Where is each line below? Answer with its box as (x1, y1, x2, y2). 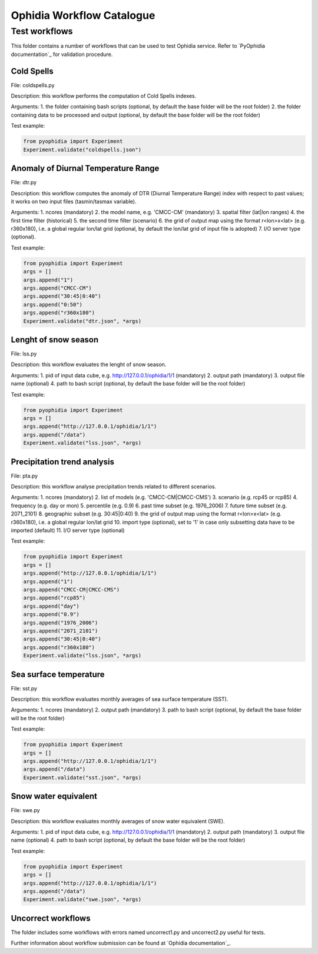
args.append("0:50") (23, 301, 82, 308)
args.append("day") (23, 603, 79, 609)
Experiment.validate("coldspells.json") (23, 146, 141, 153)
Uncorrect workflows (11, 913, 91, 923)
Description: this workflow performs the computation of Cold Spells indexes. (11, 92, 197, 99)
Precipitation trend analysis (11, 457, 115, 467)
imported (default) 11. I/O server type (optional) (11, 527, 125, 534)
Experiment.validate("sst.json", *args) (23, 774, 141, 781)
